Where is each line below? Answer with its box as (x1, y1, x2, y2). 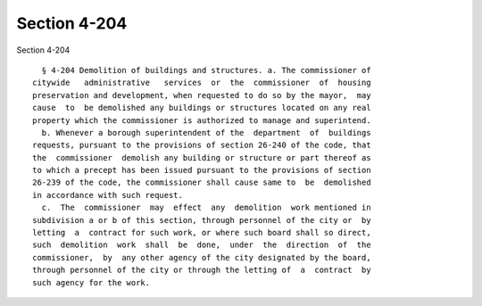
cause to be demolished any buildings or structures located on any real (32, 103, 371, 113)
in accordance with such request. (32, 190, 183, 200)
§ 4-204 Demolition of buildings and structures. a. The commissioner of (41, 65, 371, 75)
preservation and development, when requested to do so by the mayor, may (32, 90, 371, 100)
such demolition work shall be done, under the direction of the (32, 240, 371, 250)
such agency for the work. (32, 277, 151, 287)
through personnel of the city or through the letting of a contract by (32, 265, 371, 276)
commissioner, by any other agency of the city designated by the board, (32, 252, 371, 262)
